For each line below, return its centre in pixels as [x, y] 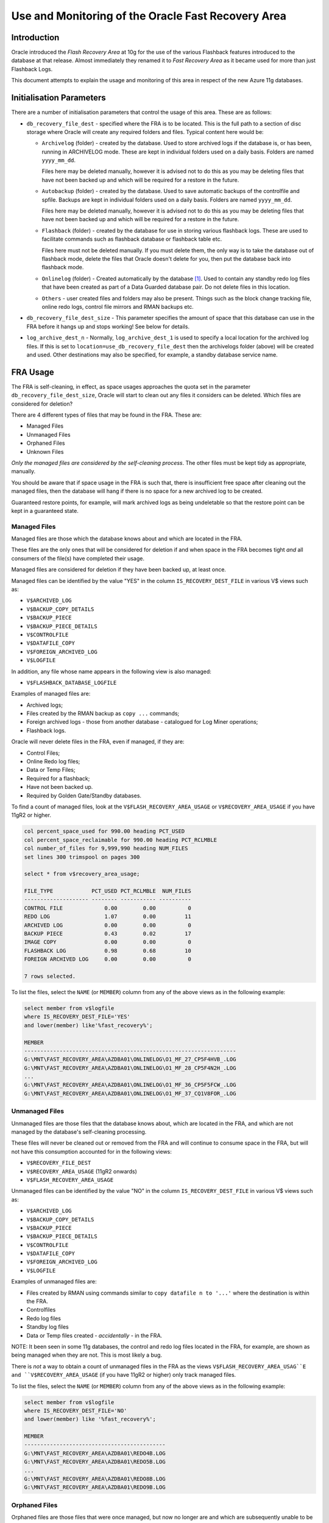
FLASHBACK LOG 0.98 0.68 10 [108, 951]
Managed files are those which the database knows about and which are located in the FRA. [127, 539]
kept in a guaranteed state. [45, 511]
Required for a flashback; [58, 778]
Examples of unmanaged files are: [54, 1282]
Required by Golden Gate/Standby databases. [84, 796]
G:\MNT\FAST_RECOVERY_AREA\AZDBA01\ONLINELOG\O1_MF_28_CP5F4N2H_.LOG [130, 1068]
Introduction [35, 37]
